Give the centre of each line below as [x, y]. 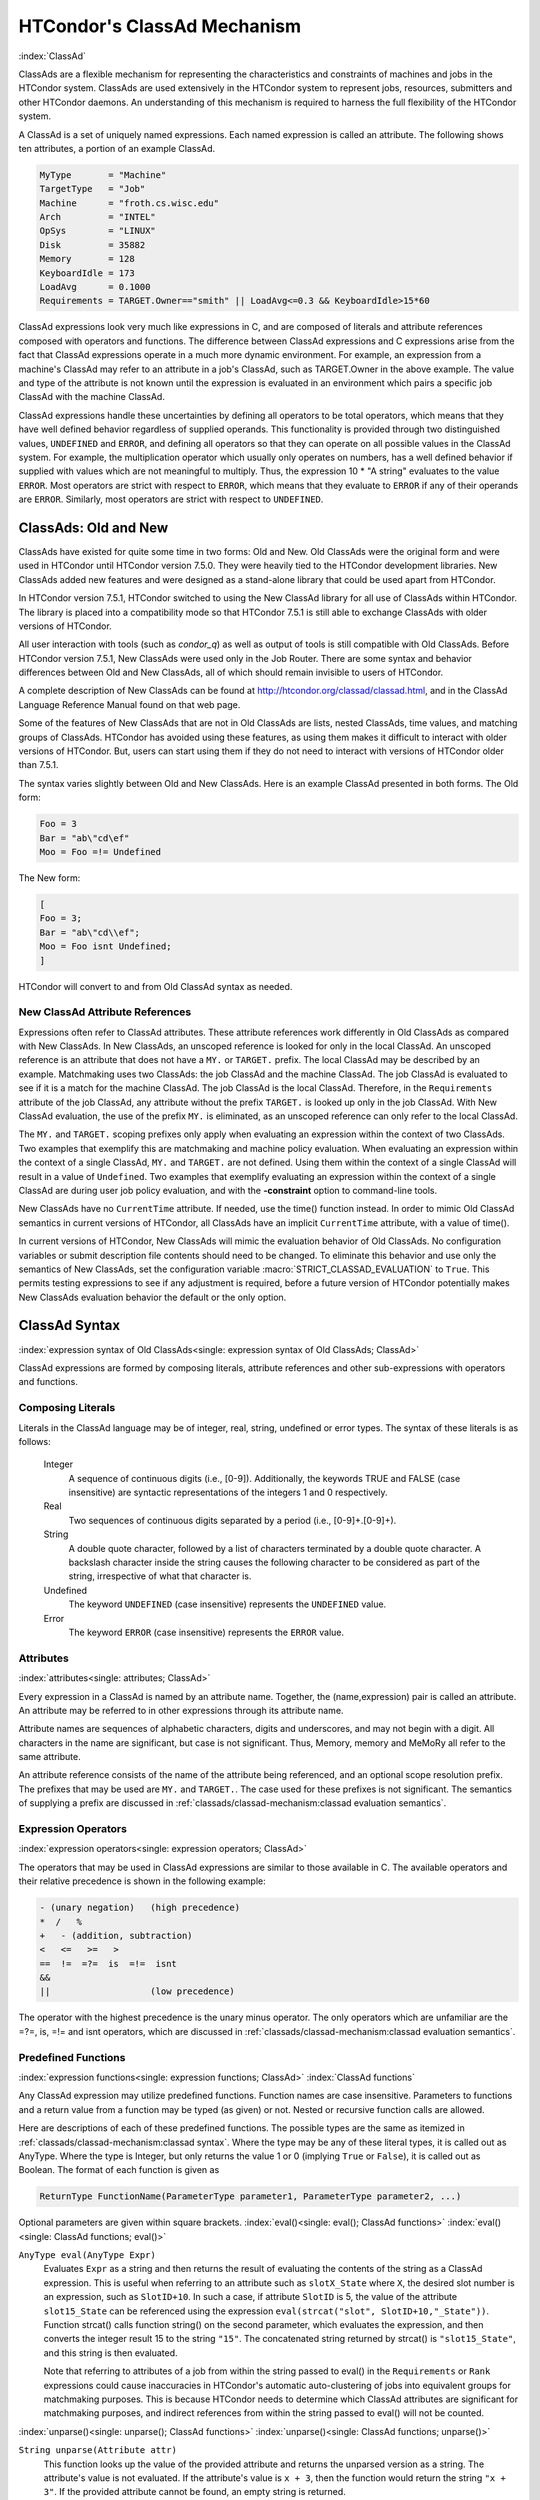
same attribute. [49, 1757]
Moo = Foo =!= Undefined [100, 851]
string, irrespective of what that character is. [160, 1576]
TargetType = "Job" [92, 189]
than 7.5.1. [38, 765]
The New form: [49, 877]
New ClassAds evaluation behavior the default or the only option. [152, 1297]
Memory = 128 [87, 259]
